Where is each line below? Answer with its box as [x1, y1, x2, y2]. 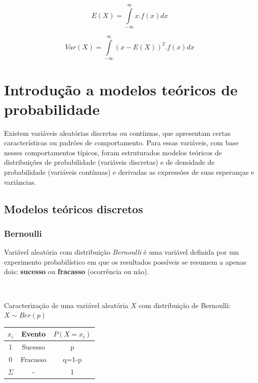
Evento [21, 329, 46, 339]
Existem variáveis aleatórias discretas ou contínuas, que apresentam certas [4, 127, 231, 138]
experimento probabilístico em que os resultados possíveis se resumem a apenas [4, 256, 247, 267]
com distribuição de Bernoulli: [138, 300, 231, 310]
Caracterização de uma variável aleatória [4, 300, 129, 310]
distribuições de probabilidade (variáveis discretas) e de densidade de [4, 157, 215, 167]
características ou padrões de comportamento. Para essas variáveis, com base [4, 137, 239, 148]
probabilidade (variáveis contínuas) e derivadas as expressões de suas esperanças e [4, 167, 255, 177]
